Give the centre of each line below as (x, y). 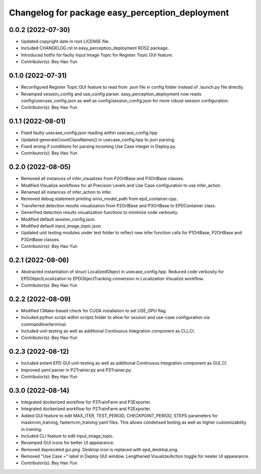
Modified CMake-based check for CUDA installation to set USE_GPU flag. (94, 310)
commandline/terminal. (44, 324)
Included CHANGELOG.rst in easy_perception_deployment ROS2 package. (95, 48)
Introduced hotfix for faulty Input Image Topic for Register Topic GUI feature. (97, 55)
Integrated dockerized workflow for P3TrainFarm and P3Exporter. (86, 402)
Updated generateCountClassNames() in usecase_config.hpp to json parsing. (98, 139)
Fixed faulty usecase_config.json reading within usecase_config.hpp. (90, 133)
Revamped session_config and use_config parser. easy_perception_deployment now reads (111, 94)
